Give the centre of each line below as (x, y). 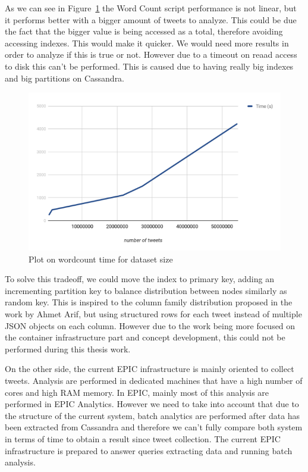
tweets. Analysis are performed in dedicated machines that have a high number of (154, 381)
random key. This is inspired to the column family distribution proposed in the (149, 302)
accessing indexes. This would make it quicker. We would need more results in (147, 43)
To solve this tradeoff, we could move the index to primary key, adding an (139, 279)
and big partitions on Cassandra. (65, 78)
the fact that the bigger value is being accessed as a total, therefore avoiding (144, 31)
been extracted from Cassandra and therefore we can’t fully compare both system (154, 427)
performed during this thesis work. (68, 348)
